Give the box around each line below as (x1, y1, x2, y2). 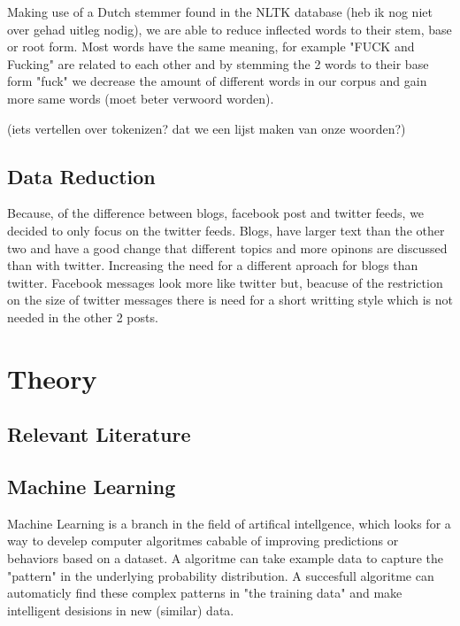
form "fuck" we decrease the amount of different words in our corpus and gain (7, 72, 427, 90)
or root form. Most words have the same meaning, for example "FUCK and (7, 37, 415, 56)
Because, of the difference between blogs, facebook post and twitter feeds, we (7, 204, 425, 222)
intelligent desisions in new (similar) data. (7, 600, 234, 619)
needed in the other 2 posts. (7, 307, 158, 326)
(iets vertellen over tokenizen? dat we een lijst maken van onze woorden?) (7, 119, 406, 137)
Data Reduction (7, 162, 156, 189)
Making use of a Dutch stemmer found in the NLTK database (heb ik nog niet (7, 3, 433, 20)
